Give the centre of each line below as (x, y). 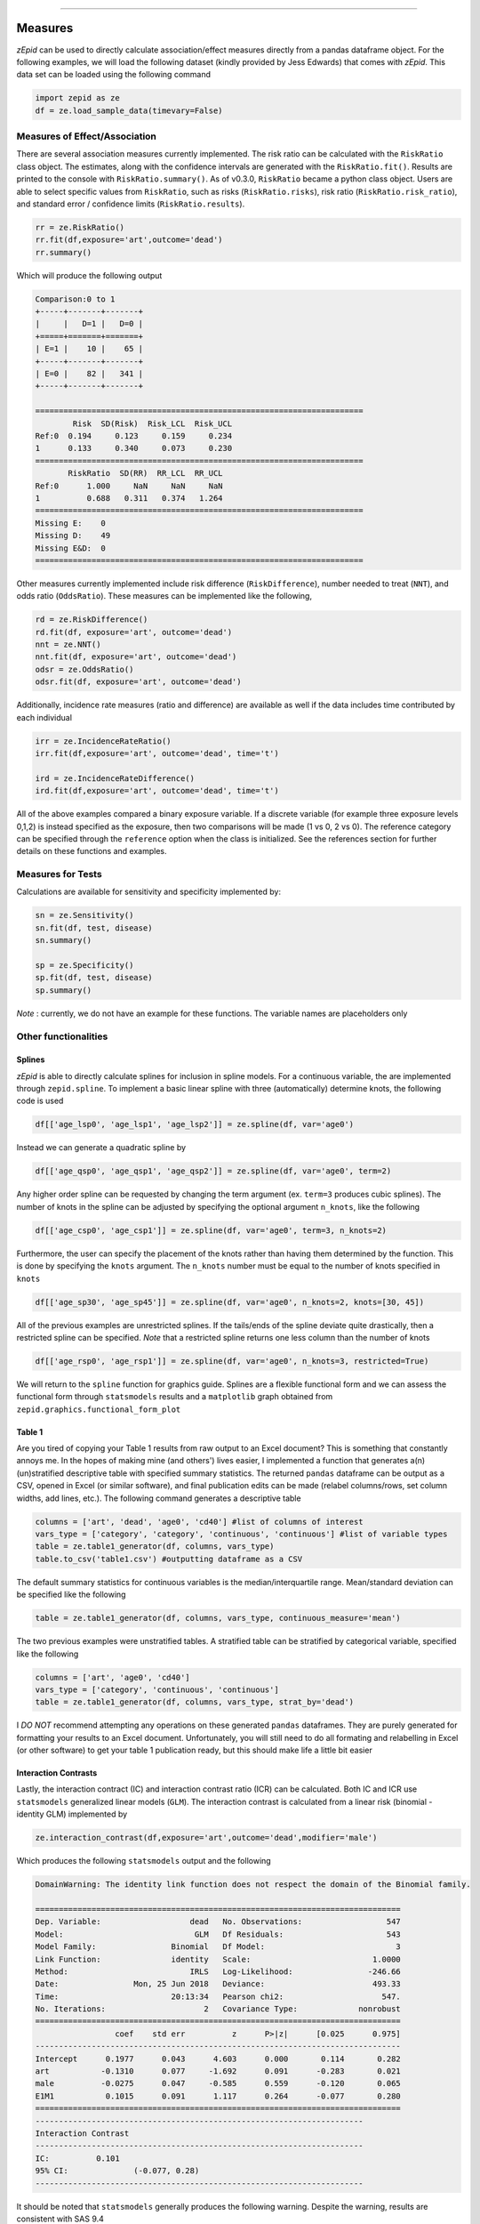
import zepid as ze (77, 98)
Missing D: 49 (73, 536)
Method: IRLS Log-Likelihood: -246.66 (218, 1971)
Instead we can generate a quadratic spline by (101, 1148)
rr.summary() (64, 252)
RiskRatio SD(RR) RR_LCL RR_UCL (145, 473)
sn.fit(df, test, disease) (94, 928)
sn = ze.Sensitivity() (84, 915)
